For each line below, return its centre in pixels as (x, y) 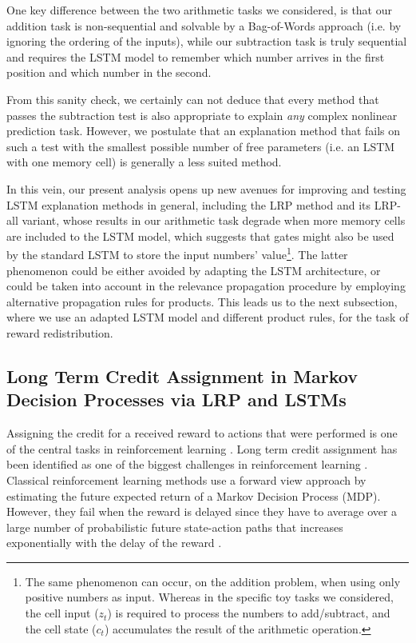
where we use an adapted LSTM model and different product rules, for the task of (208, 317)
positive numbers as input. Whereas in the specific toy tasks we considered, (209, 597)
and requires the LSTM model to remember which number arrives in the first (196, 56)
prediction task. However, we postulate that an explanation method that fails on (204, 131)
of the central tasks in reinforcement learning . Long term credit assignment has (202, 448)
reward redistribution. (60, 332)
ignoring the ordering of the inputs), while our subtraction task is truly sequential (207, 41)
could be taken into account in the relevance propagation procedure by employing (206, 286)
